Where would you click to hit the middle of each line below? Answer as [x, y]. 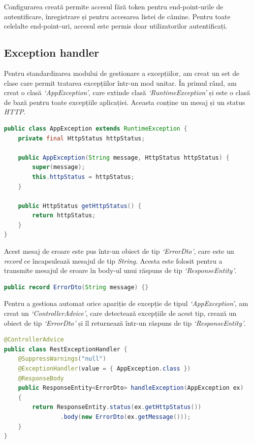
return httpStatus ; [64, 216]
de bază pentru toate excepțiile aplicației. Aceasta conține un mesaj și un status [125, 102]
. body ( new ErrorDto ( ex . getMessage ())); [126, 417]
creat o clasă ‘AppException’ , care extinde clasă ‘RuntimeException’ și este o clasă [127, 92]
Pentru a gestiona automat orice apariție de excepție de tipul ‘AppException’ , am [126, 303]
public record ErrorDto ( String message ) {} [76, 287]
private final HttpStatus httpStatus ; [81, 138]
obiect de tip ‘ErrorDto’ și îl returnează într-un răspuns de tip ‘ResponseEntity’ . [125, 323]
